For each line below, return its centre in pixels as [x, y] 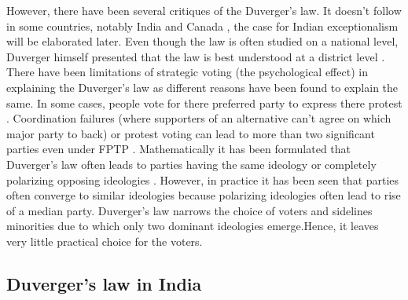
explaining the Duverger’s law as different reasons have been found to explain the [202, 87]
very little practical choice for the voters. [105, 241]
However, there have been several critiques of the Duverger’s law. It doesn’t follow [204, 10]
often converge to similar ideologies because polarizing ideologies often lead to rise [204, 195]
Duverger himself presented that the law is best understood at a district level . [196, 56]
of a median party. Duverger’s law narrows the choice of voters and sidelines [189, 210]
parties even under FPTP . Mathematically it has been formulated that [179, 149]
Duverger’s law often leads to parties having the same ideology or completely [191, 164]
